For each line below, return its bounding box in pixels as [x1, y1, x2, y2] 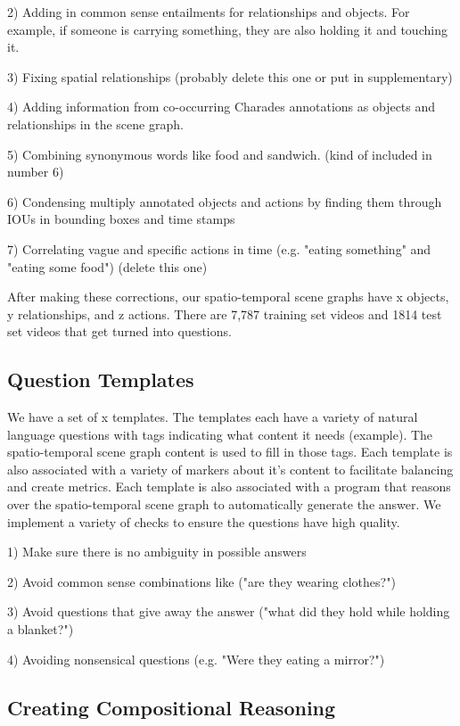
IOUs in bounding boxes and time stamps [7, 210, 235, 228]
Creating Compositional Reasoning [7, 693, 336, 721]
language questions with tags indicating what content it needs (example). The [7, 425, 433, 443]
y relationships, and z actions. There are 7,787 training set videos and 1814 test [7, 304, 442, 323]
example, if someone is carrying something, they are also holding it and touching [7, 20, 448, 38]
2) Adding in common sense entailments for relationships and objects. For [7, 3, 410, 21]
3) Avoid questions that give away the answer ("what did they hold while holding [7, 602, 450, 621]
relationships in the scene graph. [7, 114, 184, 133]
